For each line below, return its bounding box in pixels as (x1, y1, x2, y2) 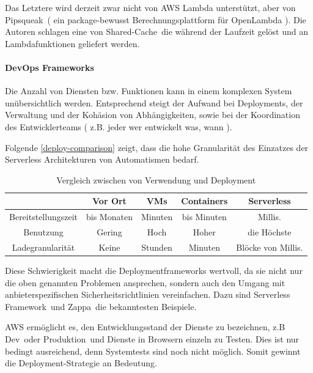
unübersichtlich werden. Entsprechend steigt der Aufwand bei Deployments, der (5, 96, 303, 109)
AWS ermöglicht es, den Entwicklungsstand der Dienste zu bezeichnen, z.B (5, 320, 285, 333)
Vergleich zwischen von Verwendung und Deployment (56, 173, 256, 186)
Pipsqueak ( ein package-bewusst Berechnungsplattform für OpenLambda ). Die (5, 13, 306, 26)
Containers (181, 194, 228, 207)
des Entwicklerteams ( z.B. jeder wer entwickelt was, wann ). (5, 120, 232, 133)
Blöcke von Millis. (236, 240, 303, 253)
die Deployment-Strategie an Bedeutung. (5, 356, 157, 369)
